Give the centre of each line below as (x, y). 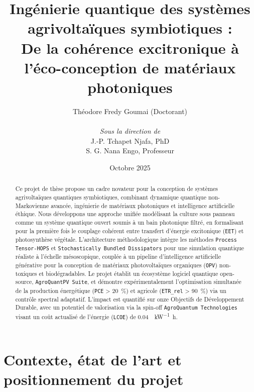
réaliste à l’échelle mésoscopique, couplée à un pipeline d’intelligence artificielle (118, 256)
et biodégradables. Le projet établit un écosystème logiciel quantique (129, 273)
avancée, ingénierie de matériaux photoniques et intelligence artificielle (143, 205)
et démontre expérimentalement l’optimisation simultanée (166, 282)
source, (24, 282)
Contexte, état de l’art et (93, 359)
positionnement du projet (94, 379)
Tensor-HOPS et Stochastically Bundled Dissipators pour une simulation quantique (130, 248)
